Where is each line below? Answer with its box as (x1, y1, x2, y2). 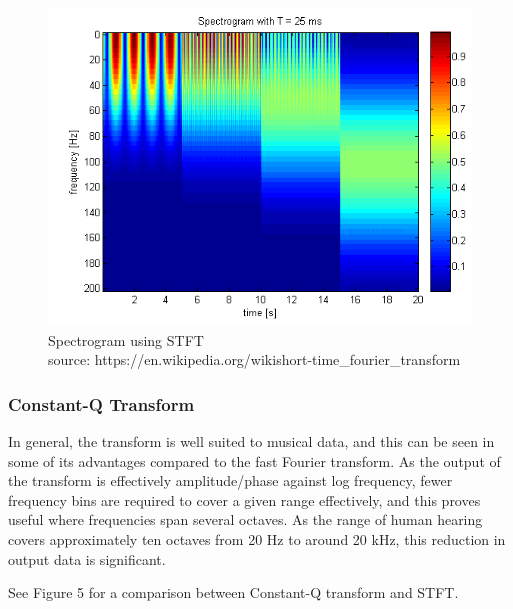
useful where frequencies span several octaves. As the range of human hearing (8, 509, 483, 530)
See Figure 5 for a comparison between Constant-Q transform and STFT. (8, 582, 459, 603)
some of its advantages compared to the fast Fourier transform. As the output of (8, 450, 501, 471)
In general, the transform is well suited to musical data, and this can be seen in (8, 431, 495, 451)
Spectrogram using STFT (48, 329, 204, 350)
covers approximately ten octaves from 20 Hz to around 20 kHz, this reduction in (8, 528, 506, 549)
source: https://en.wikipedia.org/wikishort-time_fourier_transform (48, 349, 461, 370)
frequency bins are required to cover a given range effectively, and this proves (8, 489, 481, 510)
